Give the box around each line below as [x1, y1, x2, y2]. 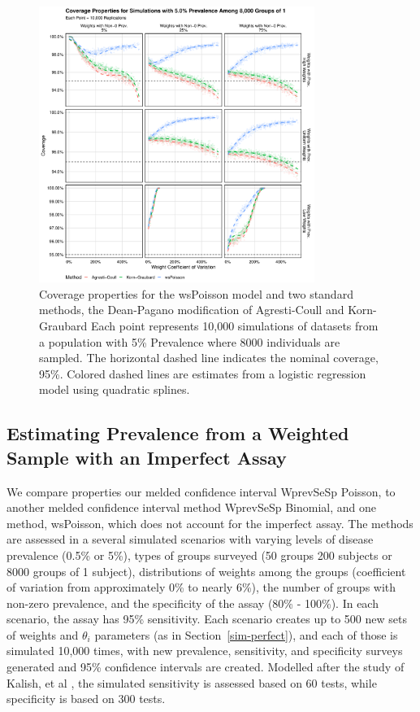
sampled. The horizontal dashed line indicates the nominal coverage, [39, 349, 379, 366]
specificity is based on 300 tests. [6, 690, 166, 707]
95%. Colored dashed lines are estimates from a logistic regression [39, 365, 366, 382]
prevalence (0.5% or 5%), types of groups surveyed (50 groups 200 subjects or [6, 546, 392, 563]
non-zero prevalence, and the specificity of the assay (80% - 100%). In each [6, 594, 379, 611]
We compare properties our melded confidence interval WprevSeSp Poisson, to [6, 483, 396, 500]
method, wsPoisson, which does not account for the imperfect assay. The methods [6, 514, 414, 531]
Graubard [39, 317, 88, 334]
